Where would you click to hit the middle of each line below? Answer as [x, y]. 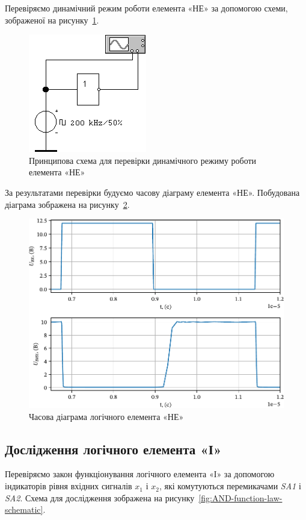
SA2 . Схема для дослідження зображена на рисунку [100, 497]
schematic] [24, 509]
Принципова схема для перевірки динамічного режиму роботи [143, 160]
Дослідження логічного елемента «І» [113, 449]
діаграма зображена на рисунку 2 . [67, 204]
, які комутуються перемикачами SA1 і [230, 486]
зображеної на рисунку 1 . [52, 20]
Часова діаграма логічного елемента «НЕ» [106, 416]
